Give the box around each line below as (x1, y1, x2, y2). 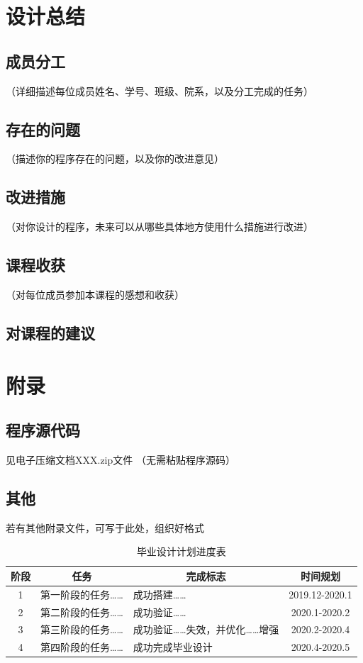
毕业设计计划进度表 (136, 544, 226, 559)
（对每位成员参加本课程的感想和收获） (6, 286, 184, 301)
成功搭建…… (133, 586, 186, 601)
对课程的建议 (6, 321, 95, 343)
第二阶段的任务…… (40, 604, 123, 619)
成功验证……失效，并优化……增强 (133, 622, 279, 637)
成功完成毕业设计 (133, 640, 213, 654)
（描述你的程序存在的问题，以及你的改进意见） (6, 151, 224, 166)
